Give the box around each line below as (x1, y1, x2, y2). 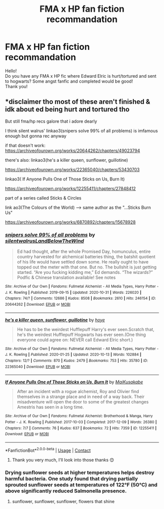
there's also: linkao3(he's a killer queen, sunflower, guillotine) (5, 157, 128, 163)
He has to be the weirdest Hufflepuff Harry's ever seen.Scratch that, (17, 326, 155, 332)
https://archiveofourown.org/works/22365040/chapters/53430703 (5, 166, 140, 172)
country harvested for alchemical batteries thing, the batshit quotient (17, 254, 156, 260)
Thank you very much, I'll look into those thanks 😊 (12, 457, 115, 463)
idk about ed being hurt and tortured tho (5, 105, 130, 113)
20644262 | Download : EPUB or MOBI (5, 302, 71, 307)
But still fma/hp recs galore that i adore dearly (5, 118, 98, 124)
